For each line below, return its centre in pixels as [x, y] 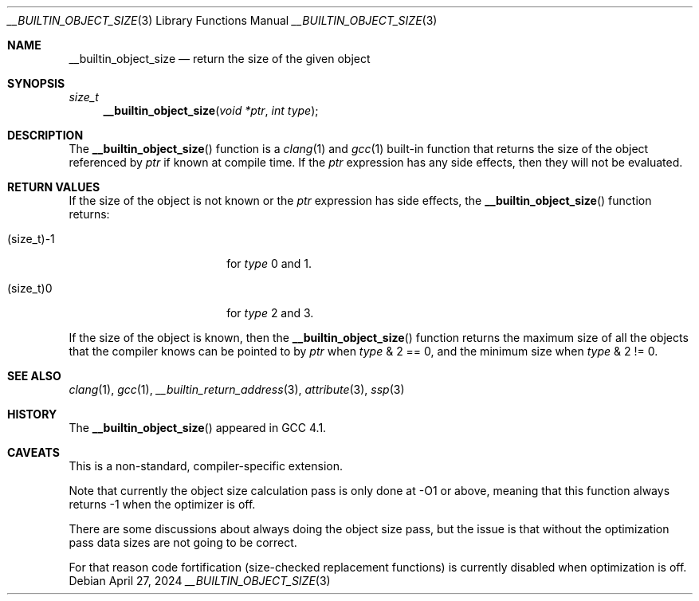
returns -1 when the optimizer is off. [162, 504]
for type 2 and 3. [270, 313]
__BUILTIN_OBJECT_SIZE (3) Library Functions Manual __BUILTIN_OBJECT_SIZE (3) [222, 20]
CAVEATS [33, 452]
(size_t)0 [30, 288]
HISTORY [32, 414]
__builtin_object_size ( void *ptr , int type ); [211, 110]
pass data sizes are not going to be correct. [183, 542]
